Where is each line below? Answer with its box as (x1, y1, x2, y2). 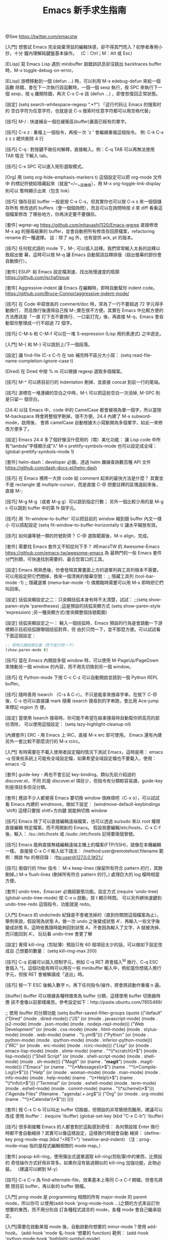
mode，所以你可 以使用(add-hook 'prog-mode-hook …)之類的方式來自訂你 (5, 1200, 160, 1207)
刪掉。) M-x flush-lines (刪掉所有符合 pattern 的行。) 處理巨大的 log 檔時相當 (5, 871, 160, 877)
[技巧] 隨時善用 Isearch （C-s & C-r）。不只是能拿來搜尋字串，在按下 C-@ (5, 691, 157, 697)
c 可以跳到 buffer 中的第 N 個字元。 (5, 504, 78, 511)
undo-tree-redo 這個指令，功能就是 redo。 (5, 901, 94, 907)
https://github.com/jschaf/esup (5, 274, 70, 280)
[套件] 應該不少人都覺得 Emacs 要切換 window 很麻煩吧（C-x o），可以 (5, 795, 151, 801)
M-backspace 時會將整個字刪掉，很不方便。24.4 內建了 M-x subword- (5, 413, 152, 419)
